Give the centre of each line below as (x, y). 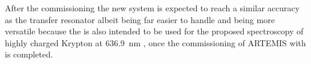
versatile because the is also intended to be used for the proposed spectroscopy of (154, 31)
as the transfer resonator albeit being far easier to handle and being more (140, 19)
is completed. (29, 54)
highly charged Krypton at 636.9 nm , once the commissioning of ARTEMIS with (155, 42)
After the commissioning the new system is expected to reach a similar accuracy (152, 8)
